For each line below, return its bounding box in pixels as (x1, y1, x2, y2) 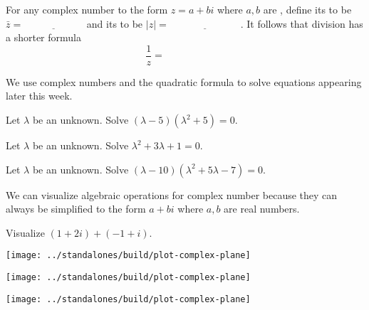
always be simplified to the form (6, 201, 146, 216)
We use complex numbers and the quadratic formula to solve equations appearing (6, 74, 362, 89)
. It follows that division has (240, 16, 363, 31)
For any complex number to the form (6, 2, 168, 16)
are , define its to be (263, 2, 352, 16)
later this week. (6, 88, 73, 103)
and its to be (86, 16, 143, 31)
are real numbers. (224, 201, 300, 216)
